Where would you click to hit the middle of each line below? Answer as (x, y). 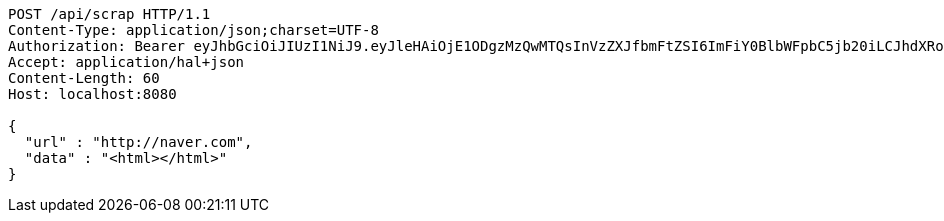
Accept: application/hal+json (126, 62)
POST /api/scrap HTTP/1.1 (109, 14)
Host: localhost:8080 (92, 94)
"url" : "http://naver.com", (138, 142)
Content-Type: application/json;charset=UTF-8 (193, 30)
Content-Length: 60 (84, 78)
